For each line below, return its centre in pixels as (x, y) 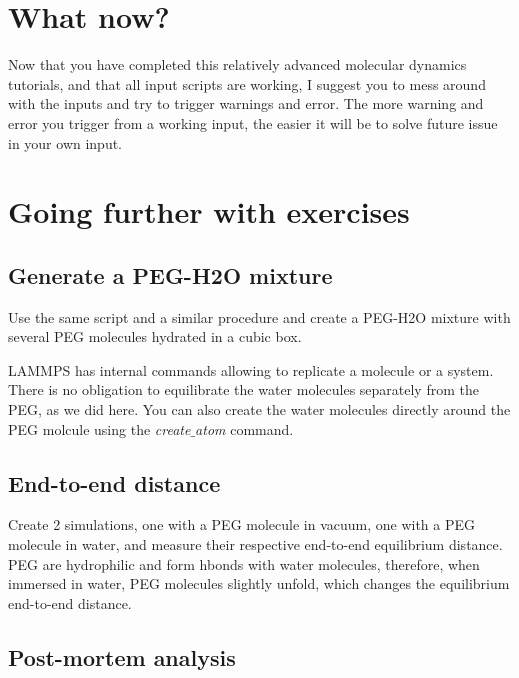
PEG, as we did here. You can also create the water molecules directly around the (259, 409)
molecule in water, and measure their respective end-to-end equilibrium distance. (255, 544)
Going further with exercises (209, 211)
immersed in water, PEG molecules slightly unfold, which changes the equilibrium (259, 583)
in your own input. (65, 142)
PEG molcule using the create (99, 428)
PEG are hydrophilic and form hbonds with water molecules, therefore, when (244, 563)
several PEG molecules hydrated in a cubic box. (155, 336)
